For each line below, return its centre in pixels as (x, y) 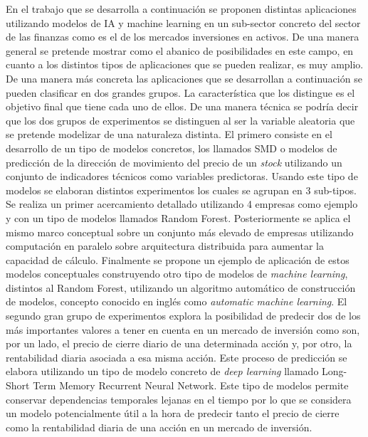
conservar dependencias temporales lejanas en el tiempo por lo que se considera (179, 399)
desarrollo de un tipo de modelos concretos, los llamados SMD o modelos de (172, 148)
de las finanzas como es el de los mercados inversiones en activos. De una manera (183, 37)
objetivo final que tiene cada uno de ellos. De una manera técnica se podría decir (182, 106)
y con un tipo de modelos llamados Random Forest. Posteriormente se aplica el (178, 217)
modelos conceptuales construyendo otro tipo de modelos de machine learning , (177, 274)
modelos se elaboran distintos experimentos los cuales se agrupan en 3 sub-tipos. (181, 190)
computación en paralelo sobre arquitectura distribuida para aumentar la (165, 246)
